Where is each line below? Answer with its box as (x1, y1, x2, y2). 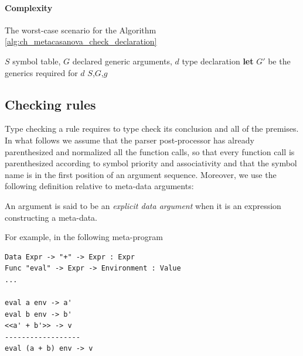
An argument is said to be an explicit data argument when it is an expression (5, 199, 281, 211)
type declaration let (182, 54, 254, 67)
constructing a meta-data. (5, 211, 98, 223)
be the (268, 54, 291, 67)
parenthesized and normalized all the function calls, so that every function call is (5, 145, 295, 158)
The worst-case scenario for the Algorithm (5, 23, 156, 36)
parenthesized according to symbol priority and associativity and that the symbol (5, 157, 297, 169)
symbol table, (12, 54, 61, 67)
